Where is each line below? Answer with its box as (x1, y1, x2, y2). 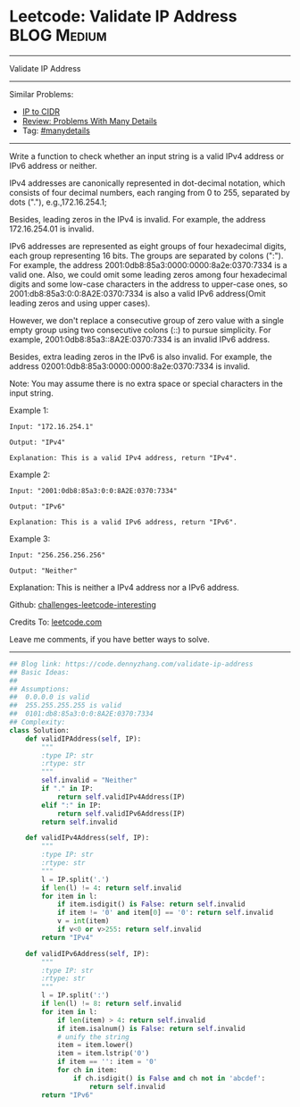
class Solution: (9, 725, 70, 734)
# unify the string (56, 1032, 129, 1042)
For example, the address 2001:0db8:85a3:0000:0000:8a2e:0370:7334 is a (9, 259, 287, 270)
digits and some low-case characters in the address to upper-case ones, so (9, 279, 288, 289)
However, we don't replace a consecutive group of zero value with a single (9, 314, 284, 325)
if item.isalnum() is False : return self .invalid (56, 1024, 246, 1033)
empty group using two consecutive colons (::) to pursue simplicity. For (9, 324, 271, 335)
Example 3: (9, 533, 51, 544)
